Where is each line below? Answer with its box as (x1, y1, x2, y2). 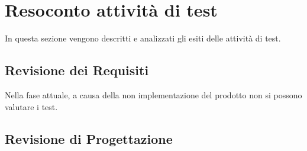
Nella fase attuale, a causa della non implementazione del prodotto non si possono (5, 88, 302, 101)
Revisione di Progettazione (5, 129, 173, 147)
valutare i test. (5, 100, 58, 113)
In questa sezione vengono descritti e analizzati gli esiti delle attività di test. (5, 32, 281, 44)
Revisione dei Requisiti (5, 61, 149, 79)
